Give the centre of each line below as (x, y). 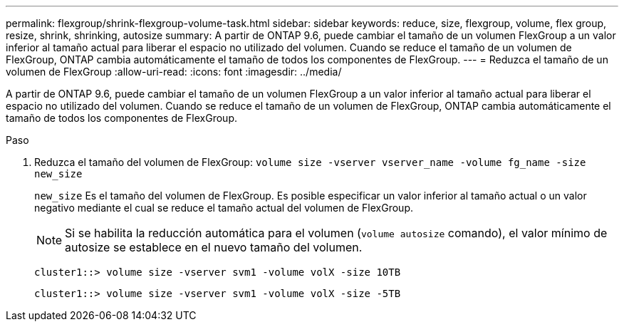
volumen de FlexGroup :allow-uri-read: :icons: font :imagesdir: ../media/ (174, 72)
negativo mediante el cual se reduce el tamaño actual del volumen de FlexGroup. (224, 208)
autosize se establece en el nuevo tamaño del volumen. (214, 247)
